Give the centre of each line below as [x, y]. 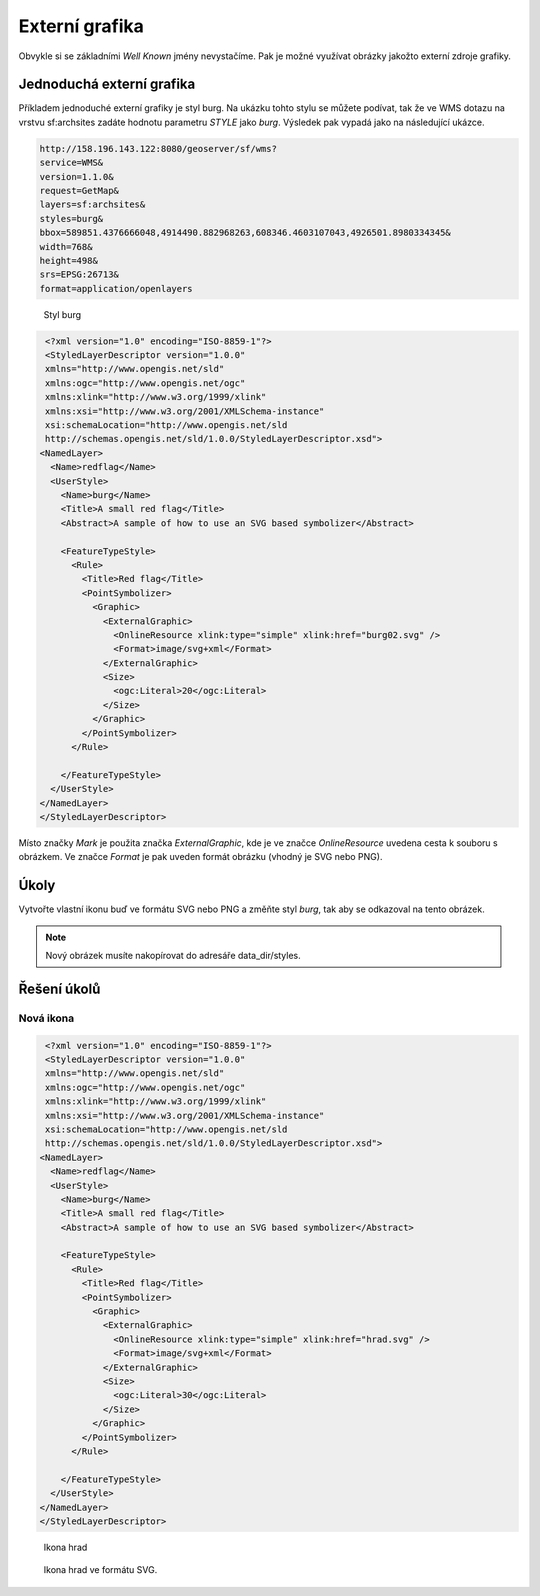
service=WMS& [71, 163]
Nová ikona [46, 1018]
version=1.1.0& [76, 176]
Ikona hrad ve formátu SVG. [100, 1570]
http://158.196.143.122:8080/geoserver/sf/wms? [158, 148]
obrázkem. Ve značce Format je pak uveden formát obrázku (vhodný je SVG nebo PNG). [200, 857]
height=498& [69, 260]
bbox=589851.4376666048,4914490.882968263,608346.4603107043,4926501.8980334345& [245, 233]
